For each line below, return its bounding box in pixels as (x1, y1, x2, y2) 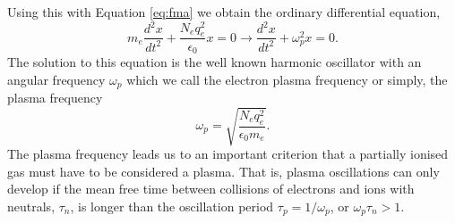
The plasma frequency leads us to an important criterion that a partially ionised (7, 145, 449, 163)
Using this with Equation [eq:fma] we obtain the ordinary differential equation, (7, 3, 441, 21)
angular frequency (7, 70, 106, 88)
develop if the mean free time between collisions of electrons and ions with (7, 179, 415, 198)
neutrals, (7, 196, 56, 215)
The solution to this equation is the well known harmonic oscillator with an (7, 52, 422, 70)
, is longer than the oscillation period (70, 196, 274, 215)
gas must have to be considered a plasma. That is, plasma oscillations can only (7, 161, 440, 180)
